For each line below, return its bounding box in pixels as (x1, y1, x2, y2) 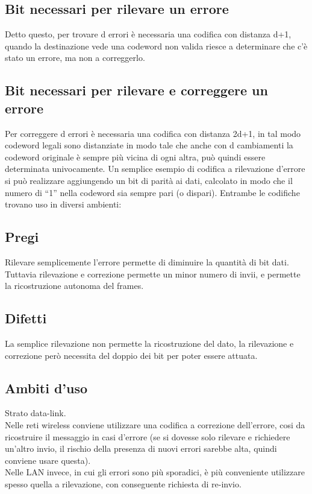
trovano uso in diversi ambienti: (5, 198, 122, 211)
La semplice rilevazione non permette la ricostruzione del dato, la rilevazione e (5, 337, 294, 349)
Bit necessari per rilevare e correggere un (5, 81, 268, 100)
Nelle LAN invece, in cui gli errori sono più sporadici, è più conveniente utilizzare (5, 466, 305, 478)
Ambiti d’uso (5, 378, 88, 397)
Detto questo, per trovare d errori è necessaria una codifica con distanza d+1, (5, 28, 292, 40)
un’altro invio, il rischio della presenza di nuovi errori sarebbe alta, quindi (5, 442, 277, 455)
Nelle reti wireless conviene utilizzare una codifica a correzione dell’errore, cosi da (5, 418, 305, 431)
